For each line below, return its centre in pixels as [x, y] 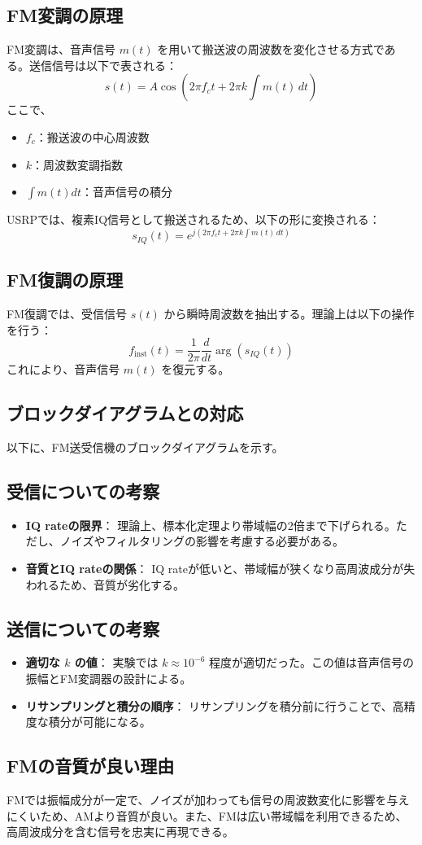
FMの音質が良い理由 [91, 766]
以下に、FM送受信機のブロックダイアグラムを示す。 [145, 447]
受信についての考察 [83, 490]
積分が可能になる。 [100, 722]
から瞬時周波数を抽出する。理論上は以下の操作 [289, 313]
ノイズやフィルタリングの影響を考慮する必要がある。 [202, 541]
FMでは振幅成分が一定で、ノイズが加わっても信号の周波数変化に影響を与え [208, 799]
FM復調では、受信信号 [67, 313]
